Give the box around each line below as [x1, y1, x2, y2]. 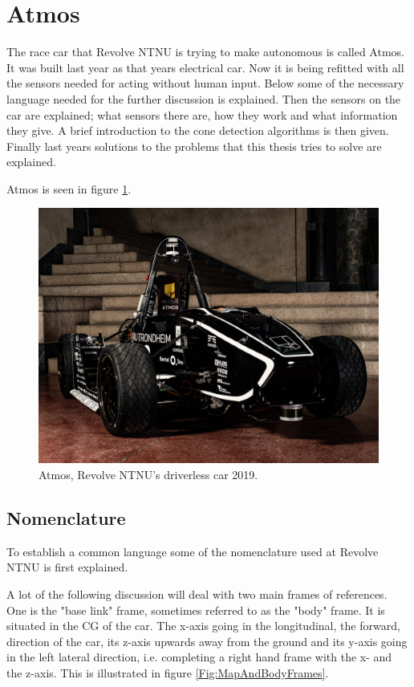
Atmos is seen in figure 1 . [6, 180, 132, 197]
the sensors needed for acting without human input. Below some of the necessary [6, 75, 404, 91]
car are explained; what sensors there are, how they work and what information [6, 106, 398, 123]
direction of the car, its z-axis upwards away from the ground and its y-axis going [6, 632, 408, 649]
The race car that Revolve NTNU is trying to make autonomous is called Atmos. [6, 43, 404, 60]
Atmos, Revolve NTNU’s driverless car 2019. [39, 466, 258, 483]
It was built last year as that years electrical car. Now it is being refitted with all [6, 59, 404, 75]
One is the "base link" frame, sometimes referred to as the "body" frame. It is [6, 601, 385, 618]
